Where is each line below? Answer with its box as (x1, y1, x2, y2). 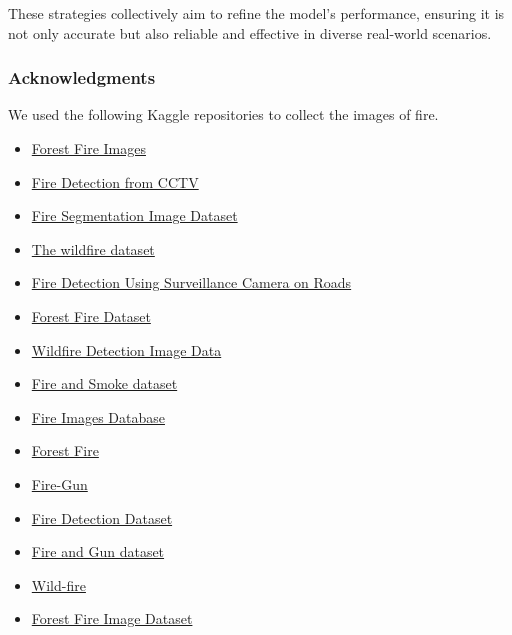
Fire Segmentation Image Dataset (31, 205, 238, 226)
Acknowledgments (8, 65, 156, 90)
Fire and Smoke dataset (31, 373, 178, 394)
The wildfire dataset (31, 238, 155, 259)
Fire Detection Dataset (31, 507, 173, 528)
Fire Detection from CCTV (31, 171, 199, 192)
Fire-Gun (31, 473, 88, 494)
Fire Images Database (31, 406, 165, 427)
